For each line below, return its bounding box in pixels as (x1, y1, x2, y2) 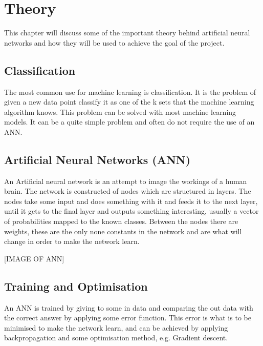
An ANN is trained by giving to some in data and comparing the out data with (4, 302, 253, 313)
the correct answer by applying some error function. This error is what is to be (4, 312, 251, 323)
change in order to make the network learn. (4, 236, 140, 247)
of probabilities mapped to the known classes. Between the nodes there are (4, 216, 238, 227)
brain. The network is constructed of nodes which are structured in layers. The (4, 186, 251, 196)
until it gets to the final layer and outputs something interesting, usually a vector (4, 206, 259, 216)
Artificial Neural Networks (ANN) (4, 151, 191, 167)
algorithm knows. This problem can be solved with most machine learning (4, 106, 236, 117)
